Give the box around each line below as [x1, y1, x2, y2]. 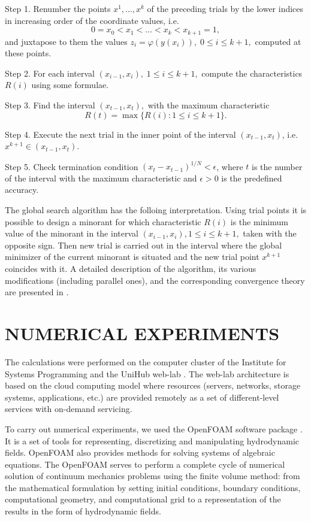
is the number [251, 160, 303, 172]
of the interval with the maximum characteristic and [5, 171, 197, 184]
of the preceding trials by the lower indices [147, 2, 304, 14]
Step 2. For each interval [5, 66, 95, 79]
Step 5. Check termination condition [5, 160, 138, 172]
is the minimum [230, 215, 288, 228]
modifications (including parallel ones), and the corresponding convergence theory [5, 274, 305, 286]
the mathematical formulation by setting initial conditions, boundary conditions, [5, 481, 301, 493]
